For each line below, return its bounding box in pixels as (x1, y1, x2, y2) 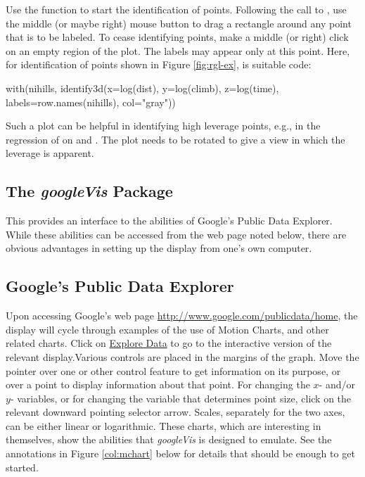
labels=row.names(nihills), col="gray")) (6, 94, 176, 109)
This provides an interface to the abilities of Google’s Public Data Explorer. (6, 213, 333, 228)
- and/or (319, 377, 355, 392)
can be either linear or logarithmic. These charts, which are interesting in (6, 418, 321, 433)
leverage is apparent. (6, 146, 94, 160)
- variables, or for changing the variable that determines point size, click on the (10, 390, 352, 405)
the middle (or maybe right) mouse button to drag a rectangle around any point (6, 15, 352, 30)
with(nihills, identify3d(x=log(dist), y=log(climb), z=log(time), (6, 80, 279, 95)
